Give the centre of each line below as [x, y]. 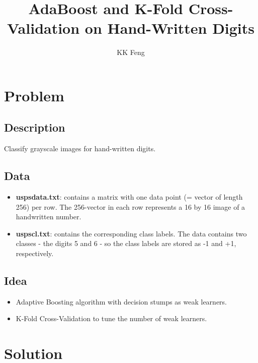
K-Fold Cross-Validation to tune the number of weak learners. [111, 318]
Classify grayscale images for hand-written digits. [80, 148]
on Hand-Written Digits [170, 28]
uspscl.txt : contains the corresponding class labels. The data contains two [131, 233]
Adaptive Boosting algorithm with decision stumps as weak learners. [121, 301]
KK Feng [131, 52]
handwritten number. [49, 217]
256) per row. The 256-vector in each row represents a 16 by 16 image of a [131, 206]
